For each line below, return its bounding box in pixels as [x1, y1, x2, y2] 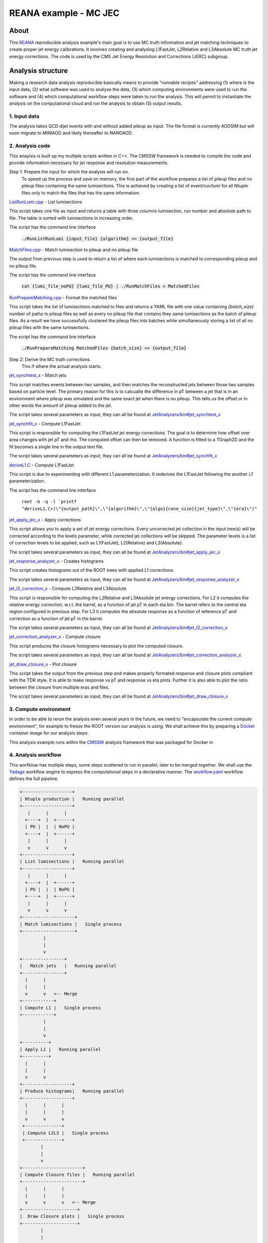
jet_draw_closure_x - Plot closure [9, 661, 77, 667]
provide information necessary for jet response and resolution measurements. [9, 160, 169, 166]
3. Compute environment [9, 706, 71, 712]
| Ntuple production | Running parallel [19, 796, 125, 801]
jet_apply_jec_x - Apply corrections [9, 517, 81, 523]
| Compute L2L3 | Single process [22, 1130, 109, 1136]
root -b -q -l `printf [21, 499, 77, 505]
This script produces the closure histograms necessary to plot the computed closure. [9, 643, 184, 649]
